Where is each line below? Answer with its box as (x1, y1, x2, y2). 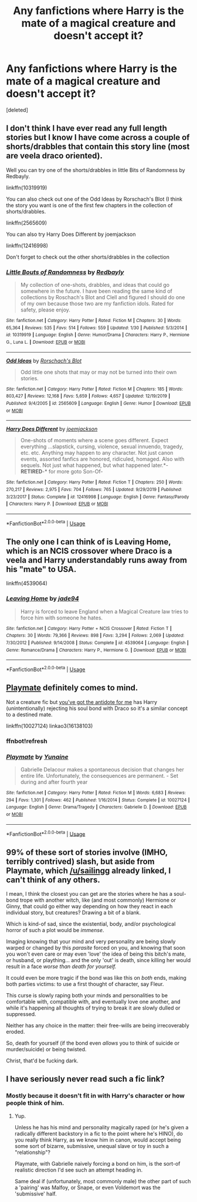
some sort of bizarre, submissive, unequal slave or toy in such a (14, 1142, 169, 1149)
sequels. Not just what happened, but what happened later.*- (20, 462, 169, 469)
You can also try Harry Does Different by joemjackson (6, 231, 136, 238)
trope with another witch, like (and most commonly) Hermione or (19, 896, 176, 904)
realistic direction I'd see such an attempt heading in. (14, 1166, 142, 1173)
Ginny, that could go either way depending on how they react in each (6, 903, 173, 910)
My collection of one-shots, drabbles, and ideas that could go (20, 282, 170, 289)
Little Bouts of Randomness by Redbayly (6, 268, 124, 276)
